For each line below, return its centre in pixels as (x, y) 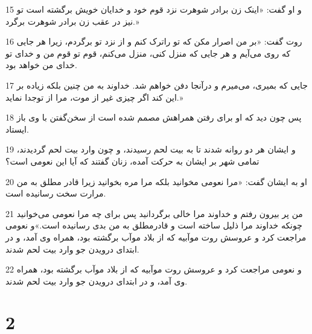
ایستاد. (17, 129)
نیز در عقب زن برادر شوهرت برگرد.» (72, 21)
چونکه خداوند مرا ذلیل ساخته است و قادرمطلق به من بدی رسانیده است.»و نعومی (154, 225)
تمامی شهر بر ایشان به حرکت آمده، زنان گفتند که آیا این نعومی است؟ (132, 161)
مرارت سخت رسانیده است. (56, 193)
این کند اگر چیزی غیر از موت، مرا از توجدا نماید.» (94, 97)
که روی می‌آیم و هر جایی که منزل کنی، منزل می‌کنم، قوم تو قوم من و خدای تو (148, 53)
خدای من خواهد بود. (41, 65)
